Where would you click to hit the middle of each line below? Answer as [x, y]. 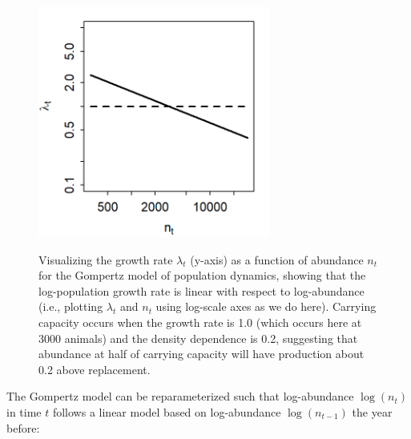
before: [23, 427]
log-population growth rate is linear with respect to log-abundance [201, 290]
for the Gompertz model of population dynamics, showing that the [202, 275]
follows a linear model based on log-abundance [167, 411]
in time [24, 411]
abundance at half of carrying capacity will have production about [201, 354]
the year [372, 411]
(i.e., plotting [71, 306]
